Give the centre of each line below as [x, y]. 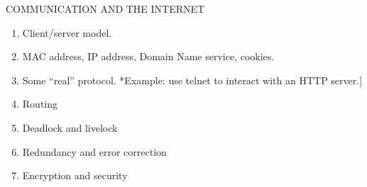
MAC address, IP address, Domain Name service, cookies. [148, 56]
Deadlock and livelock [70, 127]
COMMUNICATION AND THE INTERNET [105, 8]
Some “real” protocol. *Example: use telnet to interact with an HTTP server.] [192, 80]
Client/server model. [67, 32]
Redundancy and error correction [94, 151]
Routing [40, 104]
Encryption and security [75, 175]
